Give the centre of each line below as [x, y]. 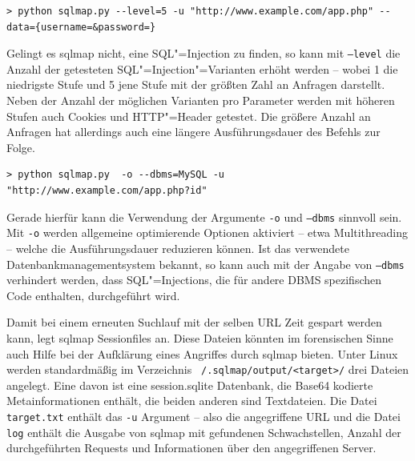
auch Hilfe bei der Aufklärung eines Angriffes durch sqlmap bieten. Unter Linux [202, 353]
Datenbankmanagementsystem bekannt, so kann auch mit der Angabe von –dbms [205, 264]
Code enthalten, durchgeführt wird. [93, 295]
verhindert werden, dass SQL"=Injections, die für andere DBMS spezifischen [194, 280]
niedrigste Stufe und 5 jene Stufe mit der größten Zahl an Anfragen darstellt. [196, 84]
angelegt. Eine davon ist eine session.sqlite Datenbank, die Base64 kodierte [190, 385]
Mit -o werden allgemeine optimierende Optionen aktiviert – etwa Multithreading [207, 233]
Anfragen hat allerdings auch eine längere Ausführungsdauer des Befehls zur [193, 132]
